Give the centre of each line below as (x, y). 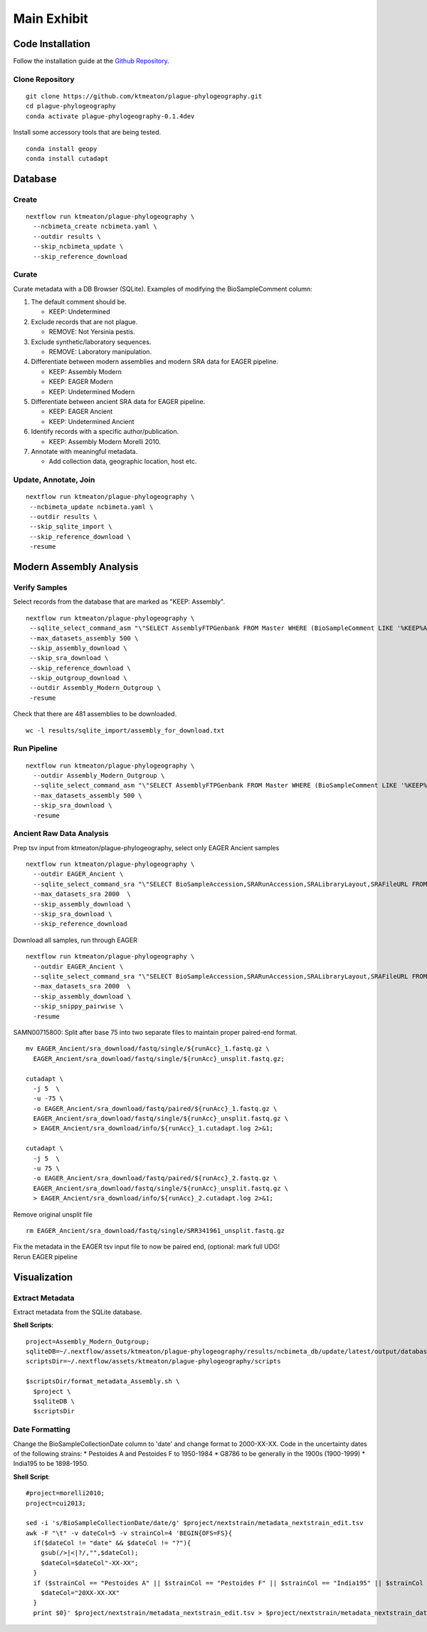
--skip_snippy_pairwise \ (78, 1006)
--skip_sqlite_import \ (71, 527)
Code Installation (52, 44)
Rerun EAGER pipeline (46, 1256)
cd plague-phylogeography (71, 106)
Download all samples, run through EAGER (75, 940)
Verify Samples (40, 587)
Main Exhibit (51, 19)
